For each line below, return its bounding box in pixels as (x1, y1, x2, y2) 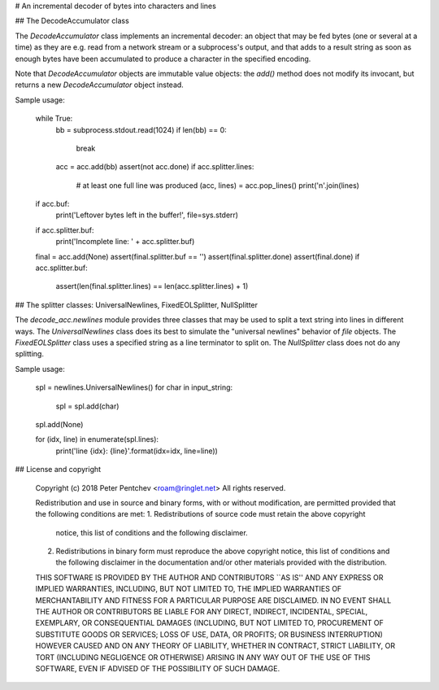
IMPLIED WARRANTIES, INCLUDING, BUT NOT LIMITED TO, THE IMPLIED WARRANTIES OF (35, 584, 342, 594)
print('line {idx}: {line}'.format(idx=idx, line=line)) (55, 446, 219, 456)
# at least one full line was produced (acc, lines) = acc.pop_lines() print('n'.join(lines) (76, 180, 359, 190)
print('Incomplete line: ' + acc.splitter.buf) (55, 237, 195, 247)
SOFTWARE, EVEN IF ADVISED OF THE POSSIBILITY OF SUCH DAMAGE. (35, 663, 280, 673)
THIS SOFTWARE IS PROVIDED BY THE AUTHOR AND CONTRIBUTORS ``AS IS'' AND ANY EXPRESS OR (35, 572, 384, 582)
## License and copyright (15, 465, 102, 474)
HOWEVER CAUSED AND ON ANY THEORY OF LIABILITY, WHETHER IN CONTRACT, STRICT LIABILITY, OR (35, 641, 396, 651)
